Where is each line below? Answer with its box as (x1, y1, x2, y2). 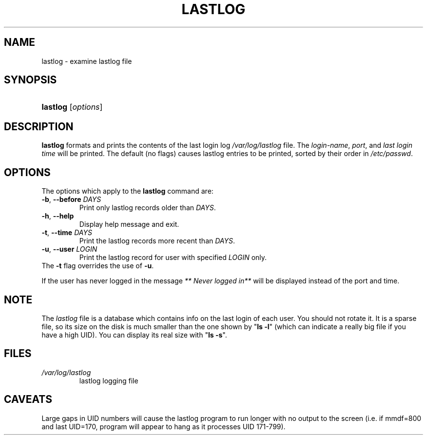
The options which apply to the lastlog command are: (41, 187, 213, 196)
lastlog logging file (79, 376, 138, 385)
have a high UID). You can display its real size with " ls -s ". (41, 330, 227, 339)
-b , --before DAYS (41, 195, 101, 204)
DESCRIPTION (4, 120, 74, 133)
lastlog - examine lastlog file (41, 57, 132, 65)
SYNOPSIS (4, 74, 57, 86)
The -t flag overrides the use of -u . (41, 261, 154, 270)
